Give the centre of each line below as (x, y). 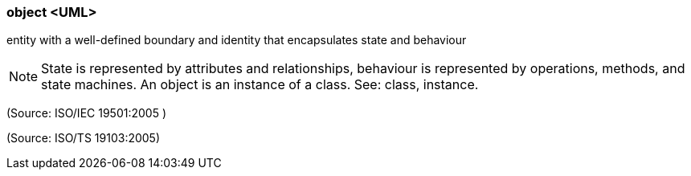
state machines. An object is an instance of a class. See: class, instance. (260, 85)
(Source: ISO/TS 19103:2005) (84, 138)
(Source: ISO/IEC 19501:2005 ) (87, 113)
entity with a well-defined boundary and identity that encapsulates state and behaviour (237, 40)
